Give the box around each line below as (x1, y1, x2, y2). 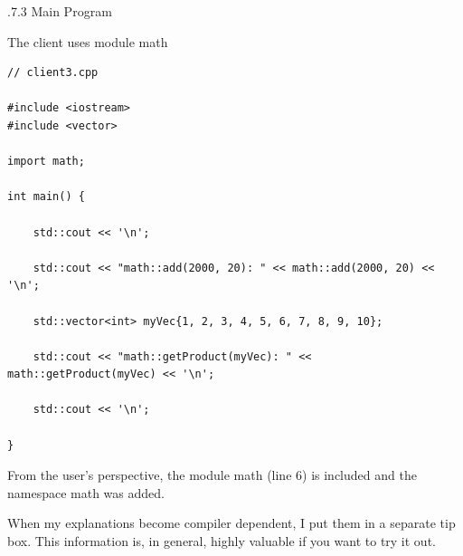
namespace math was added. (7, 483, 165, 502)
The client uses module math (7, 32, 168, 51)
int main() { (7, 190, 85, 204)
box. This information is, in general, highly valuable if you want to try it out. (7, 532, 436, 551)
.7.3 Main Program (7, 2, 112, 20)
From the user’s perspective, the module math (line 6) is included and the (7, 465, 417, 484)
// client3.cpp (7, 66, 99, 80)
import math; (7, 155, 85, 168)
